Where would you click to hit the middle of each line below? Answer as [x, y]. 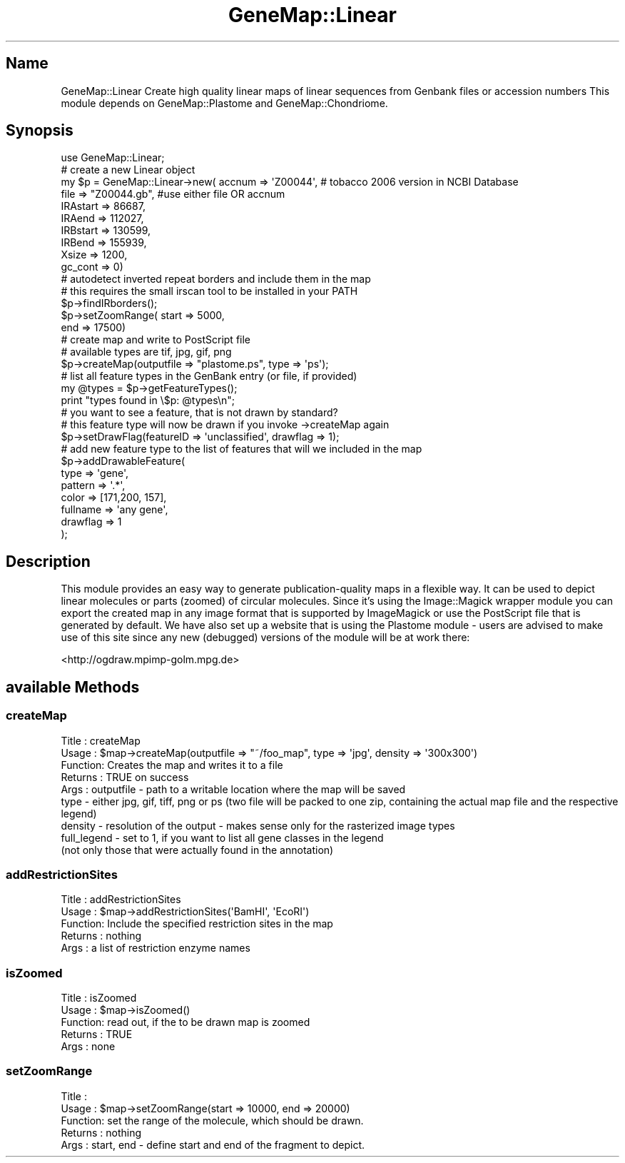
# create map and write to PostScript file [156, 340]
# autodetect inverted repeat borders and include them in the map [216, 279]
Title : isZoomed [99, 998]
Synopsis [40, 131]
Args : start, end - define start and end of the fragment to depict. [213, 1144]
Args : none [88, 1046]
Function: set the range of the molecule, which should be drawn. [212, 1120]
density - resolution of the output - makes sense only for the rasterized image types [258, 825]
